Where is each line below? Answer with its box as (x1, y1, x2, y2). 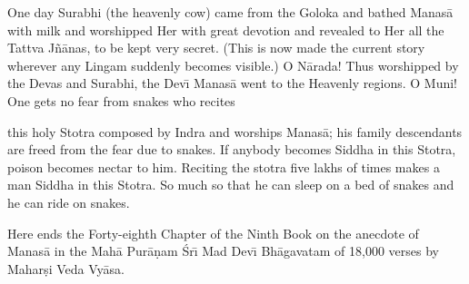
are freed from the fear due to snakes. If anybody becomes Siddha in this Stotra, (7, 140, 456, 159)
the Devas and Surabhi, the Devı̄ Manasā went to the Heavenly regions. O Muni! (7, 73, 457, 93)
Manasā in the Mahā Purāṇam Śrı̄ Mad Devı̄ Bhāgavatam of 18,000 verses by (7, 241, 439, 260)
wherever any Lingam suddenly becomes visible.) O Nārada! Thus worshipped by (7, 55, 459, 74)
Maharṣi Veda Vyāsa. (7, 259, 125, 278)
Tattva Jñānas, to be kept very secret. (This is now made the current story (7, 38, 425, 57)
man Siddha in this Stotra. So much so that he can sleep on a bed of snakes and (7, 175, 454, 194)
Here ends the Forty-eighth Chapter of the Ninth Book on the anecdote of (7, 223, 419, 242)
